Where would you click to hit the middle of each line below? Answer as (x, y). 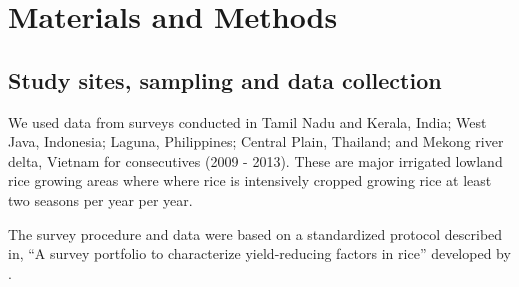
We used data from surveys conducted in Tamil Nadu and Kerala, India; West (247, 121)
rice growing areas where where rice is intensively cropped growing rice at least (250, 180)
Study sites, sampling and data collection (225, 79)
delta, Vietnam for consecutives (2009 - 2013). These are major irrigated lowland (255, 160)
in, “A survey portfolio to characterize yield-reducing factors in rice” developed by (259, 253)
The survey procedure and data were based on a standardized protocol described (255, 233)
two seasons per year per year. (100, 199)
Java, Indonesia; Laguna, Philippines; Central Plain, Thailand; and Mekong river (256, 141)
